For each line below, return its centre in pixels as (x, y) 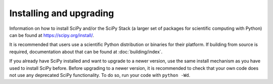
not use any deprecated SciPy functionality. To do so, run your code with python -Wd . (100, 75)
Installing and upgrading (62, 13)
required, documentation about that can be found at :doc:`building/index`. (86, 52)
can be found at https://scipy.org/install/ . (52, 35)
